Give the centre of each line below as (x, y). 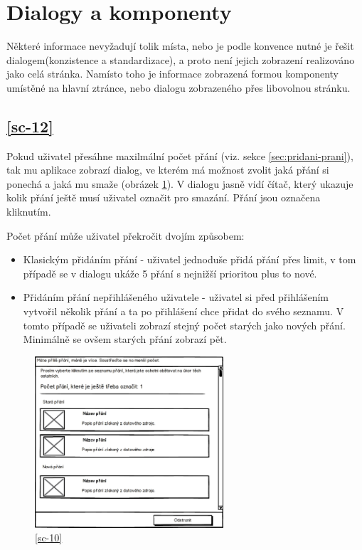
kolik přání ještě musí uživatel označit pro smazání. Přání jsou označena (164, 197)
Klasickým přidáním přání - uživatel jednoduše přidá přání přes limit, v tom (190, 259)
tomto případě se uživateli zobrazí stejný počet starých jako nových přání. (184, 325)
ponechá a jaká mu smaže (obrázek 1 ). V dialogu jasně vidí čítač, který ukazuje (180, 183)
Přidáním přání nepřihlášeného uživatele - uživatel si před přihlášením (176, 297)
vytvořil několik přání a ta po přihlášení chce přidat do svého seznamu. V (183, 311)
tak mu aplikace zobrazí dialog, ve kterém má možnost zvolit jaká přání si (168, 170)
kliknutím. (29, 212)
